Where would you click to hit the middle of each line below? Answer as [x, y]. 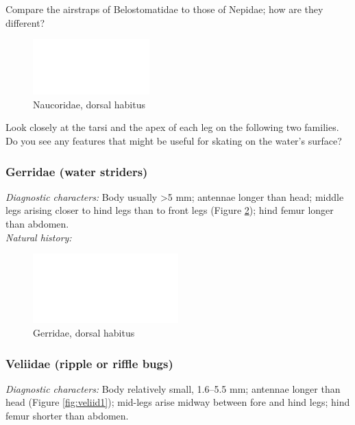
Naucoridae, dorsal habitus [89, 104]
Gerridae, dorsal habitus [84, 333]
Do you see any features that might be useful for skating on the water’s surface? [174, 141]
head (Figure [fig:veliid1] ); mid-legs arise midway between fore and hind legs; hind [178, 402]
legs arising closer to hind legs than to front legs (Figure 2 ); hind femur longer [170, 210]
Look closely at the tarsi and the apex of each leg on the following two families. [172, 127]
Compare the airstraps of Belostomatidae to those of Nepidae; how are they [164, 9]
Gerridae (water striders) [77, 171]
